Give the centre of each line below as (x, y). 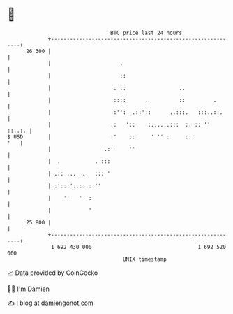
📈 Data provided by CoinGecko (53, 273)
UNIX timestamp (145, 259)
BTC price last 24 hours (146, 33)
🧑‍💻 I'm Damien (29, 289)
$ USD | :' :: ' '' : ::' (101, 137)
